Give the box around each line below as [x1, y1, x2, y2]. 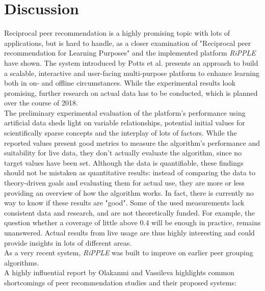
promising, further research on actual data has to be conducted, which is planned [4, 87, 258, 98]
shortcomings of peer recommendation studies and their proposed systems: [4, 277, 236, 287]
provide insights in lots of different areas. [4, 237, 132, 248]
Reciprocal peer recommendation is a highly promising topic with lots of [4, 28, 230, 38]
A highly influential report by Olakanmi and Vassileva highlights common [4, 267, 234, 278]
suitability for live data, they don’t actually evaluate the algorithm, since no [4, 147, 242, 158]
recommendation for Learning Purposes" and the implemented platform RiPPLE [4, 47, 256, 58]
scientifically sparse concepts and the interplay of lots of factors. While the [4, 127, 237, 138]
